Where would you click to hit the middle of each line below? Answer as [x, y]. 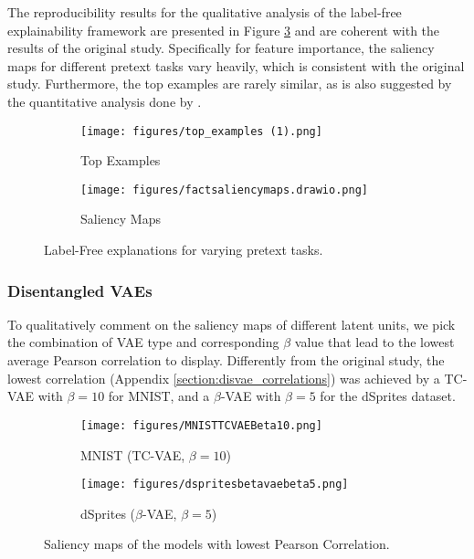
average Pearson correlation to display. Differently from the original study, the [226, 360]
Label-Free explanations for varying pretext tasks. [184, 250]
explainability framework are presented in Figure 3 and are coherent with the [224, 30]
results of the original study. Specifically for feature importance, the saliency [221, 48]
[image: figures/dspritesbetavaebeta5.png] [215, 485]
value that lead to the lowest [374, 342]
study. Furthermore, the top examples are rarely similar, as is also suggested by [230, 84]
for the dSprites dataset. [388, 396]
